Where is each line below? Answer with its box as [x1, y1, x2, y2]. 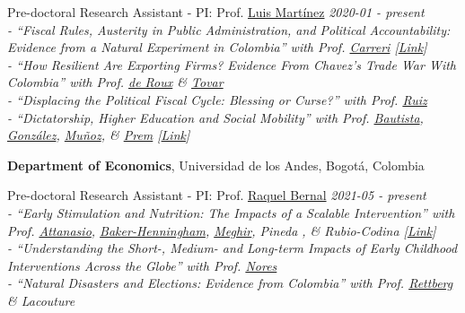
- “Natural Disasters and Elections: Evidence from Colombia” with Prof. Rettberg [7, 274, 453, 292]
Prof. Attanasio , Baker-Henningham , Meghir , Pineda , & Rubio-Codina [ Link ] [7, 221, 436, 239]
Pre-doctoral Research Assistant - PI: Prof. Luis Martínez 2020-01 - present [7, 3, 425, 21]
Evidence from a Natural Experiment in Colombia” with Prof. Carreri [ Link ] [7, 38, 427, 57]
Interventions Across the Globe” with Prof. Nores [7, 256, 277, 274]
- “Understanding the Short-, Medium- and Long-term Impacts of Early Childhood [7, 239, 458, 257]
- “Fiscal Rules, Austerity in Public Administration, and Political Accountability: [7, 20, 451, 39]
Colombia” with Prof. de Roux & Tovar [7, 73, 224, 91]
